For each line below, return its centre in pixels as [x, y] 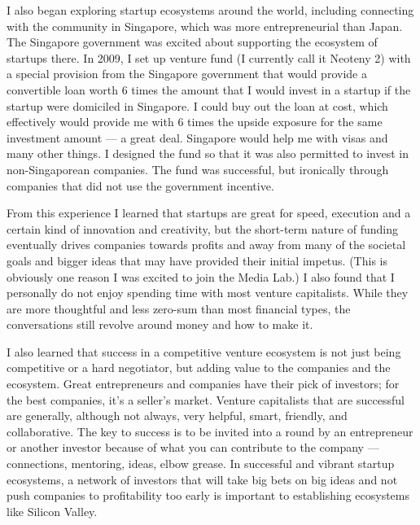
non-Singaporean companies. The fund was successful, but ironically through [198, 169]
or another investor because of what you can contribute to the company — [193, 447]
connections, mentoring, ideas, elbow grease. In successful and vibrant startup [201, 464]
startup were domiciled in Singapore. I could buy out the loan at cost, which [197, 105]
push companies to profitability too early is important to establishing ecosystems [208, 495]
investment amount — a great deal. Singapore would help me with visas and [197, 137]
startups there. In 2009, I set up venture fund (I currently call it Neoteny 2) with [209, 57]
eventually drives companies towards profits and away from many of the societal [206, 245]
